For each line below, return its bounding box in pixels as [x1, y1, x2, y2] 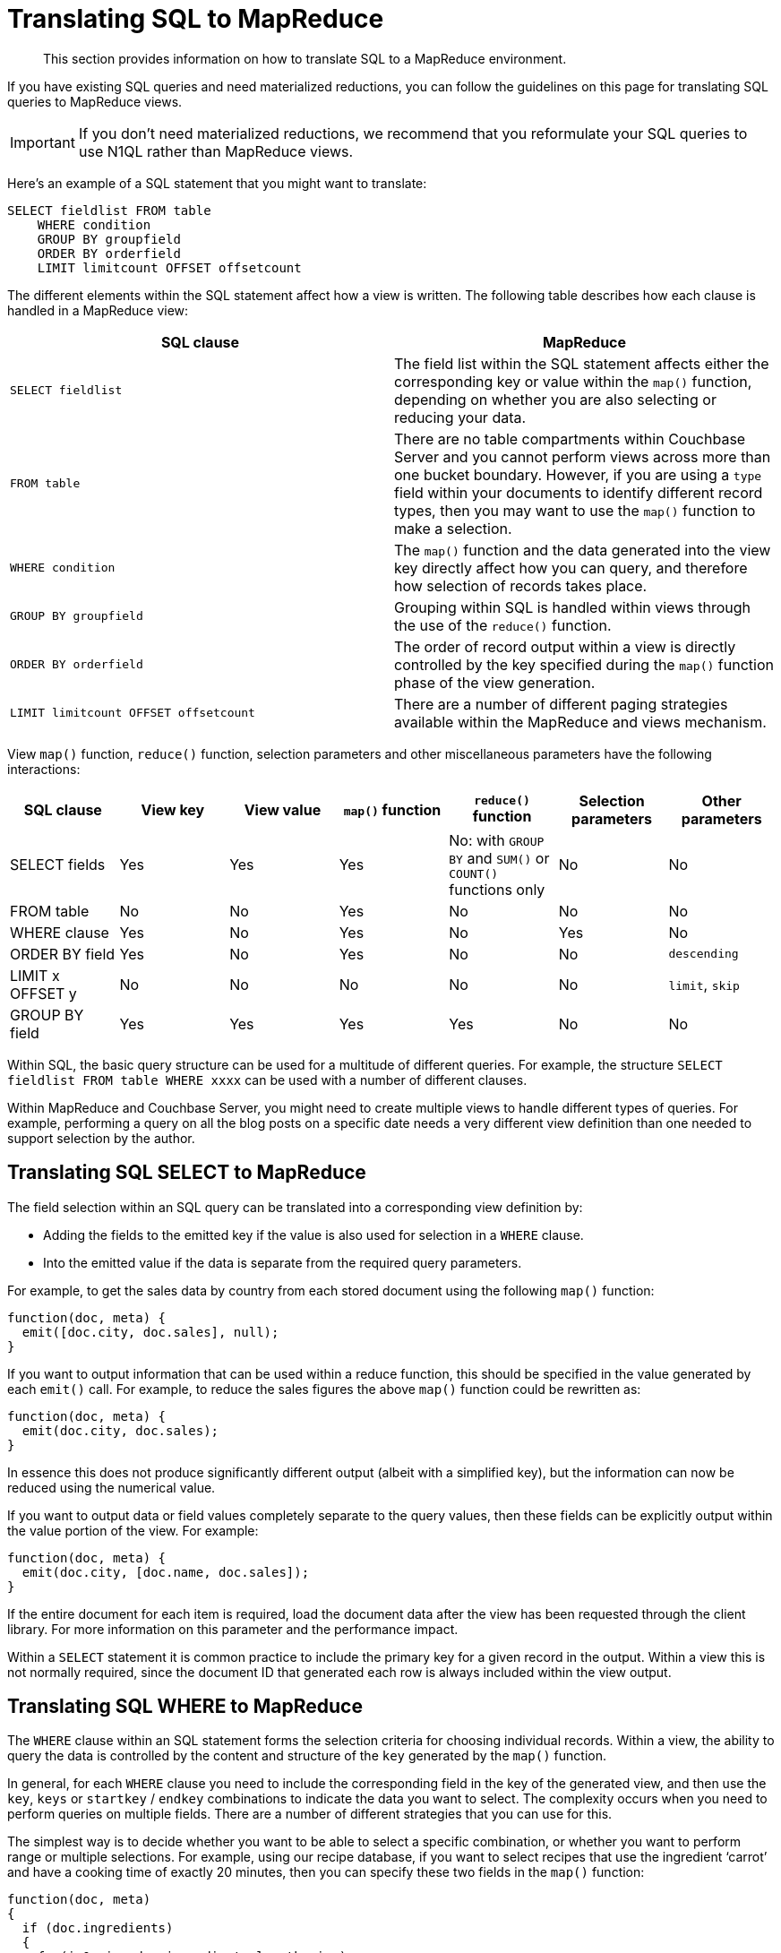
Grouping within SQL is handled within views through [394, 598, 751, 616]
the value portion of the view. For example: [7, 1522, 259, 1538]
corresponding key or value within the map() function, [394, 372, 752, 391]
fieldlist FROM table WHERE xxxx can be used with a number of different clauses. [7, 1071, 528, 1088]
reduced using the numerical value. [7, 1479, 216, 1495]
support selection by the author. [7, 1130, 195, 1146]
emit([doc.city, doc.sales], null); [21, 1324, 279, 1339]
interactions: [7, 761, 81, 777]
